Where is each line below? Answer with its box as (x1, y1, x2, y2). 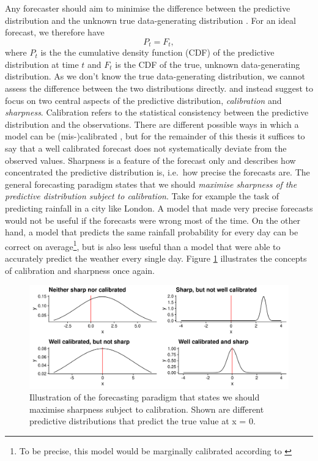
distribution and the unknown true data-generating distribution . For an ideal (5, 13, 296, 26)
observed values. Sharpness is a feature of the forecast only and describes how (5, 153, 296, 166)
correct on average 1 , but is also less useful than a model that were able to (5, 238, 281, 253)
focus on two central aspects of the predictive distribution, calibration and (5, 94, 282, 106)
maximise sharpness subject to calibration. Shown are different (29, 402, 264, 415)
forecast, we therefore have (5, 26, 105, 39)
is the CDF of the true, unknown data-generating (115, 57, 300, 70)
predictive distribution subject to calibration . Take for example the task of (5, 190, 279, 202)
